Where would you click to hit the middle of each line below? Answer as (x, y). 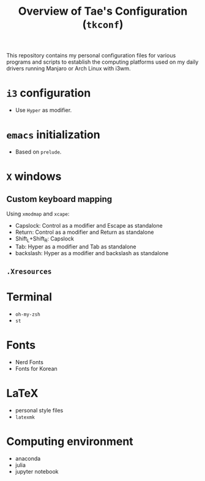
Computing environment (70, 442)
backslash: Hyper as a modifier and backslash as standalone (92, 253)
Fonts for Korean (36, 369)
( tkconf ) (103, 24)
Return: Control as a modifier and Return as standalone (84, 232)
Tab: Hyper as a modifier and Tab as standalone (76, 247)
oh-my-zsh (28, 315)
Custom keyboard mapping (59, 199)
